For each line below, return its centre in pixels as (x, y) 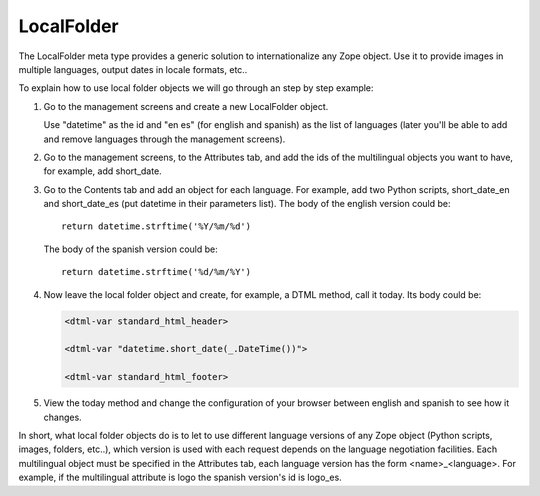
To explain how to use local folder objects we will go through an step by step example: (196, 88)
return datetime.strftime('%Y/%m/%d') (156, 226)
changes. (62, 417)
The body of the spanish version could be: (131, 249)
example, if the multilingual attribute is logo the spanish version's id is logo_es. (180, 477)
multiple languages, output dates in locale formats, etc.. (133, 69)
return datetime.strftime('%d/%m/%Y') (156, 272)
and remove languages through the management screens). (164, 139)
